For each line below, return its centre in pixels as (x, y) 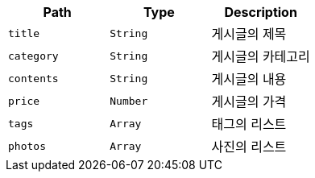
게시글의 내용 (249, 79)
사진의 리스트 (249, 147)
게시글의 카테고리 (261, 56)
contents (33, 78)
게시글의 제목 (249, 34)
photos (27, 146)
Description (261, 12)
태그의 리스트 (249, 124)
